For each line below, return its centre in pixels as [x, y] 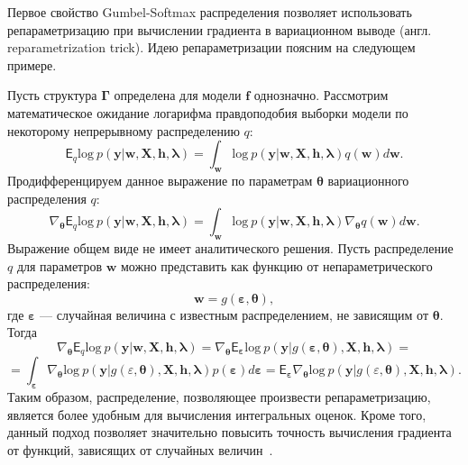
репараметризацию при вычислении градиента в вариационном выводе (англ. [220, 29]
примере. [32, 64]
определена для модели [178, 95]
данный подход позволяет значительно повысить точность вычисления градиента [229, 432]
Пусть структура [52, 95]
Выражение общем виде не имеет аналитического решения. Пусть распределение [230, 247]
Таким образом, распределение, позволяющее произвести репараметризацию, [219, 397]
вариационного [368, 180]
